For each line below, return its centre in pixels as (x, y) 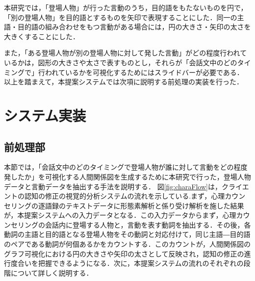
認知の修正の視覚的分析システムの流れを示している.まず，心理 (125, 196)
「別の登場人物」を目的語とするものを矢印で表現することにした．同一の (121, 17)
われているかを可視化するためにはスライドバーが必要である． (144, 72)
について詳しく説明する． (52, 272)
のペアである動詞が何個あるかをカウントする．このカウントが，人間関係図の (127, 244)
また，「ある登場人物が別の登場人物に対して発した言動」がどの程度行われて (126, 53)
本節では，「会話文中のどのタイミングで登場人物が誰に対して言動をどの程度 (126, 167)
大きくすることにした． (42, 36)
